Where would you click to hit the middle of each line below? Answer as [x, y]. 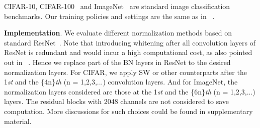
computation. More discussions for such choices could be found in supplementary [128, 111]
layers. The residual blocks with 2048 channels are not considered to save [117, 101]
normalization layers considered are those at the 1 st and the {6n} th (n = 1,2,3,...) [130, 91]
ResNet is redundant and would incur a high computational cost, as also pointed [128, 52]
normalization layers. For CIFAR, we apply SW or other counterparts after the [125, 72]
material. [18, 121]
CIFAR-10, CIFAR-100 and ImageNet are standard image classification [117, 6]
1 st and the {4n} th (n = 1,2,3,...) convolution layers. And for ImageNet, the [121, 82]
